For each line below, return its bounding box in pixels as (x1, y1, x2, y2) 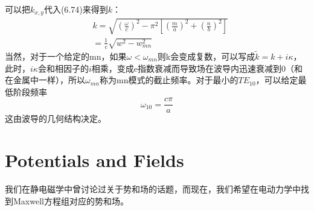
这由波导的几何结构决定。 (5, 112, 106, 125)
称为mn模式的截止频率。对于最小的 (100, 74, 239, 86)
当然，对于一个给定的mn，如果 (5, 49, 127, 62)
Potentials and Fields (5, 148, 184, 172)
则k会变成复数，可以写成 (157, 49, 255, 62)
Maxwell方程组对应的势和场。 (13, 194, 129, 207)
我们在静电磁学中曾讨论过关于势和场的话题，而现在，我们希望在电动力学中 (5, 183, 301, 195)
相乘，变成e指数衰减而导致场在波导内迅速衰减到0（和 (91, 61, 303, 74)
